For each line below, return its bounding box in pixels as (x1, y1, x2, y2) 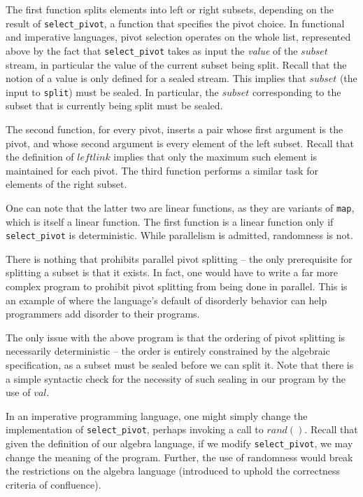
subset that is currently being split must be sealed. (6, 98, 223, 113)
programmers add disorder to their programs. (6, 306, 200, 321)
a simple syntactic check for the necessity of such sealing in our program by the (6, 371, 346, 386)
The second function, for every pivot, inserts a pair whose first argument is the (6, 121, 343, 136)
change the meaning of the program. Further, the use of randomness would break (6, 449, 353, 464)
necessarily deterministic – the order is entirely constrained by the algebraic (6, 343, 330, 358)
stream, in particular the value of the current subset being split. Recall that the (6, 57, 347, 72)
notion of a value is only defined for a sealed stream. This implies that (6, 71, 306, 86)
